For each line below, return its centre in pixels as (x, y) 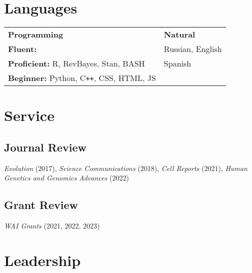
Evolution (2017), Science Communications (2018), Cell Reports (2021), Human (126, 168)
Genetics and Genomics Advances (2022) (66, 178)
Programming (36, 34)
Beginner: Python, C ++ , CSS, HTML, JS (82, 78)
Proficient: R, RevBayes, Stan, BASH (76, 63)
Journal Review (45, 147)
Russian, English (193, 49)
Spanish (177, 63)
